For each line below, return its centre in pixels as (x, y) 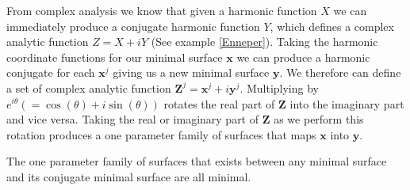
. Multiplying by (279, 87)
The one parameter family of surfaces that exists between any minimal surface (197, 161)
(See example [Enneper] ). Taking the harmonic (264, 42)
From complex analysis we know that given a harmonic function (162, 10)
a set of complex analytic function (89, 87)
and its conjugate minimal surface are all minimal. (129, 176)
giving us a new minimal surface (191, 72)
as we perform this (319, 119)
